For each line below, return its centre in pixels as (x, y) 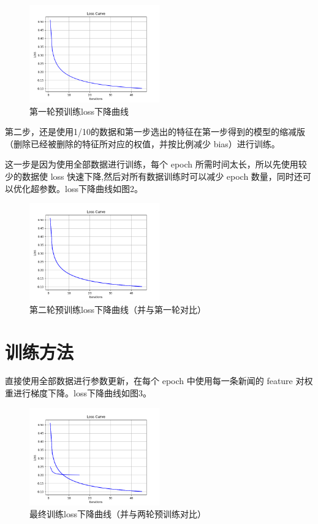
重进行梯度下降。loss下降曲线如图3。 (78, 393)
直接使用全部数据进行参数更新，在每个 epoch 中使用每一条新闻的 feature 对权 (159, 381)
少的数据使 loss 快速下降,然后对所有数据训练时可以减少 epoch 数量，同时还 (154, 176)
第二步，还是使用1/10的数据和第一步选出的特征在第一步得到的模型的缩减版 (155, 132)
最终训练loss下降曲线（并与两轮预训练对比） (118, 514)
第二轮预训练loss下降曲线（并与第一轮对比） (118, 309)
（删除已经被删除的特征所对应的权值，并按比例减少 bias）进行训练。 (142, 143)
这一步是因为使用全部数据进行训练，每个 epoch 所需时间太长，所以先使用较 (156, 164)
